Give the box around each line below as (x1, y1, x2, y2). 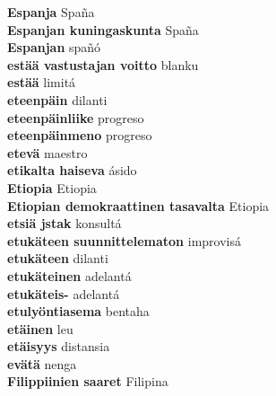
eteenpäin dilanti (7, 90, 108, 109)
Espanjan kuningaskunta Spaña (7, 20, 199, 39)
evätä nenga (7, 354, 77, 373)
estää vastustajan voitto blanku (7, 55, 199, 74)
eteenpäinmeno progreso (7, 126, 152, 145)
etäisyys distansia (7, 337, 110, 356)
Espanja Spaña (7, 3, 95, 21)
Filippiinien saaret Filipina (7, 372, 168, 391)
